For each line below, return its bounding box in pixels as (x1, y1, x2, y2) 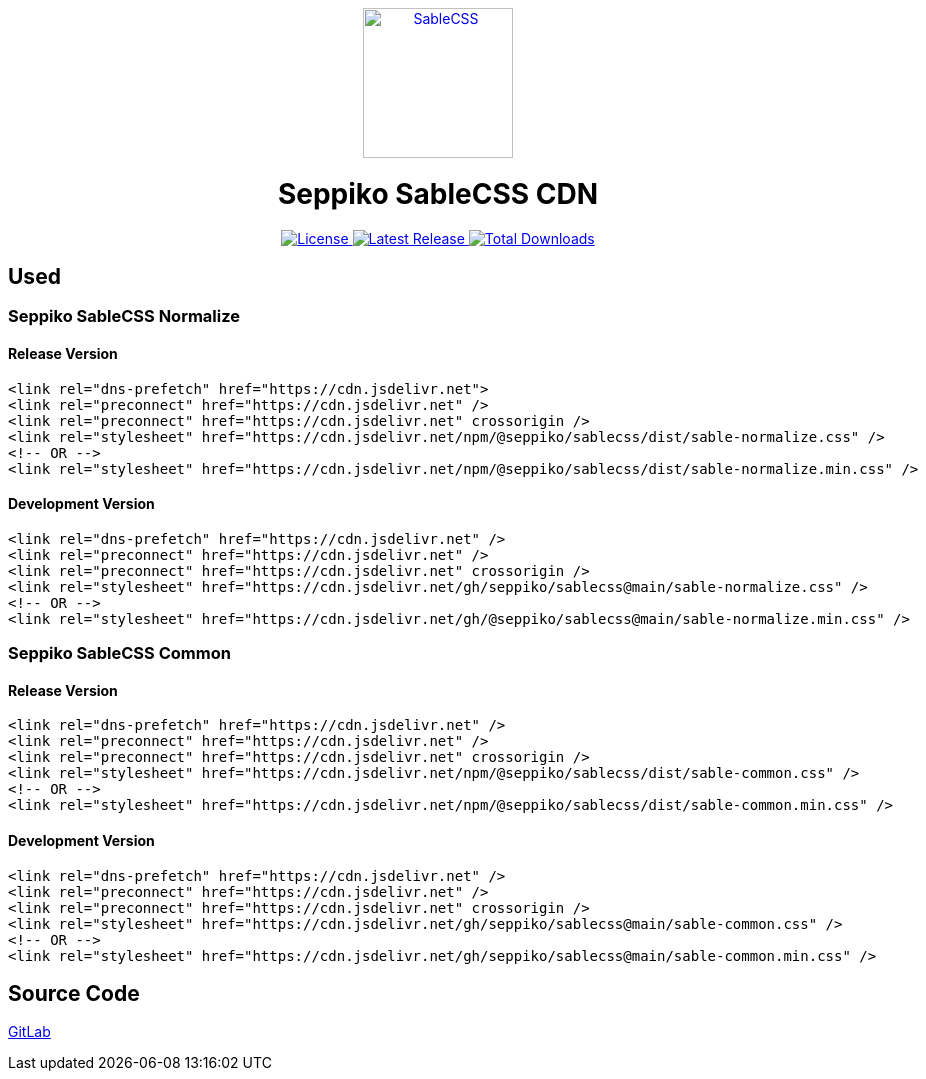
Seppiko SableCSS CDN (277, 176, 599, 211)
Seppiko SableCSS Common (8, 643, 231, 664)
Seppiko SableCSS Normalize (8, 306, 241, 327)
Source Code (8, 981, 140, 1007)
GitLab (8, 1023, 51, 1041)
